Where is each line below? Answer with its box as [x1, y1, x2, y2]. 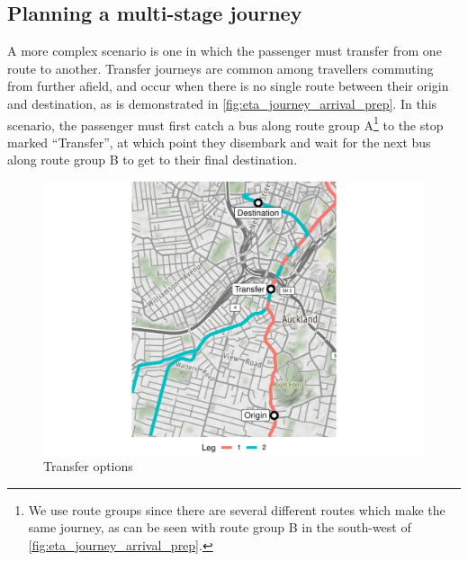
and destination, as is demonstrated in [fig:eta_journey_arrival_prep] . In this [7, 93, 437, 112]
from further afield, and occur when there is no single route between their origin [7, 76, 449, 95]
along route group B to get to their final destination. [7, 150, 298, 169]
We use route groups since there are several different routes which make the [28, 500, 445, 519]
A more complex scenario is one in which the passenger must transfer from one [7, 41, 442, 60]
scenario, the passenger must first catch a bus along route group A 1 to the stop [7, 112, 444, 134]
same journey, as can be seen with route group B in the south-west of [28, 518, 411, 537]
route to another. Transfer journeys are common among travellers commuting [7, 58, 434, 77]
